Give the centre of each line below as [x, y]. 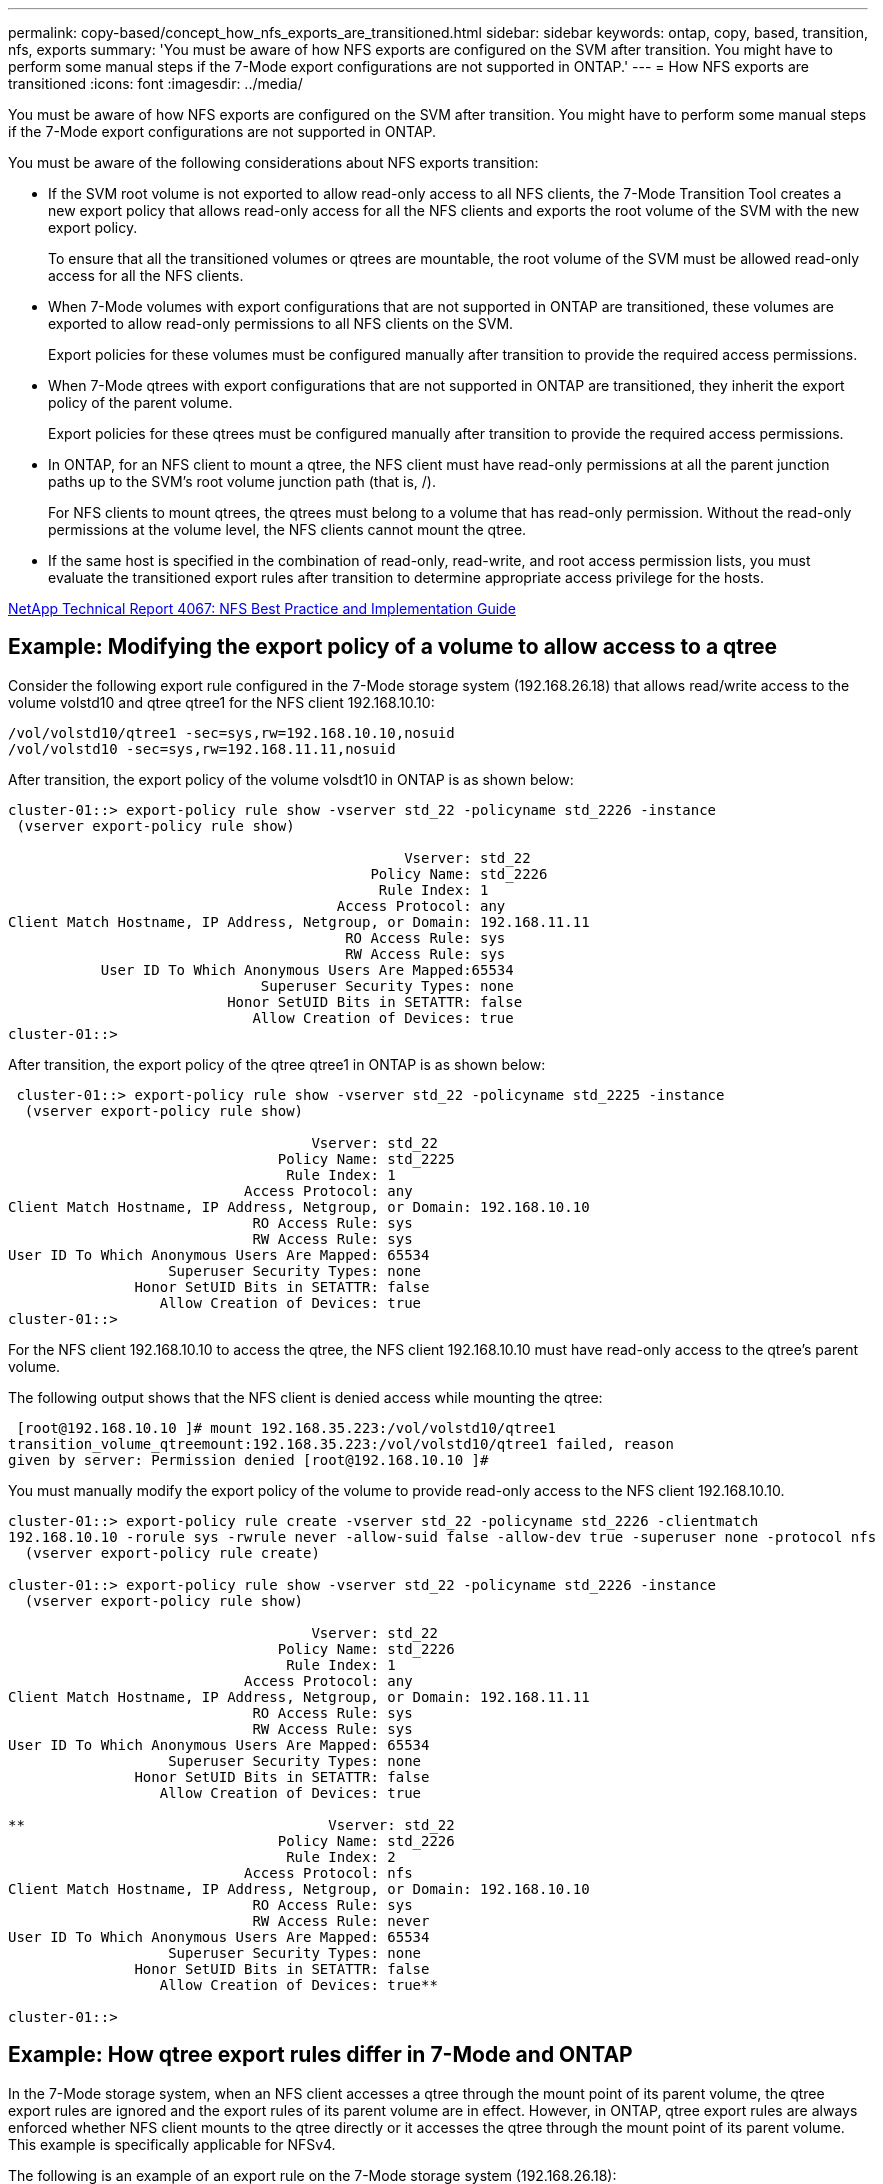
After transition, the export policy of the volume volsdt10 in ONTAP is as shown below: [291, 779]
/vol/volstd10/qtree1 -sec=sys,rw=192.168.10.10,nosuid [231, 732]
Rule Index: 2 [341, 1856]
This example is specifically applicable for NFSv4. [172, 2144]
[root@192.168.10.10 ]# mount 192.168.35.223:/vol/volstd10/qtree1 [286, 1427]
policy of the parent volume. [140, 402]
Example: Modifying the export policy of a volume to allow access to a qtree [393, 647]
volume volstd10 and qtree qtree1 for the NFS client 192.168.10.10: [221, 702]
